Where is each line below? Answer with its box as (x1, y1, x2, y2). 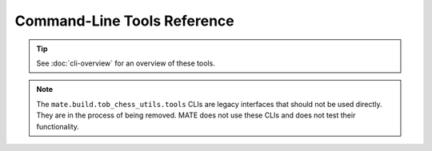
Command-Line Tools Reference (14, 12, 235, 30)
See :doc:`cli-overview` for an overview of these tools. (36, 58, 215, 68)
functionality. (36, 121, 80, 131)
